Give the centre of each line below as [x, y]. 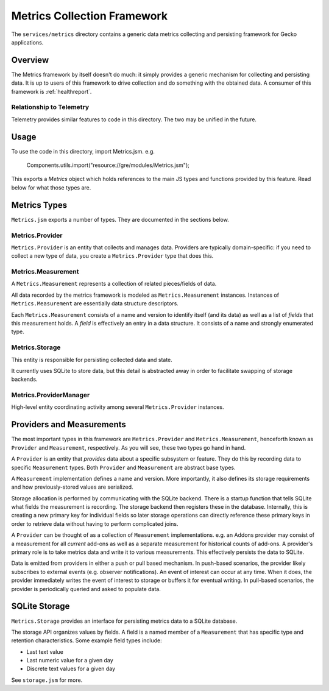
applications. [27, 42]
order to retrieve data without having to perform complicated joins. [95, 523]
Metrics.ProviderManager [51, 395]
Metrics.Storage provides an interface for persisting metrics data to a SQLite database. [124, 621]
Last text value [45, 651]
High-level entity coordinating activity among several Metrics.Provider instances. [118, 407]
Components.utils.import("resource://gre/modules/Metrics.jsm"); [108, 165]
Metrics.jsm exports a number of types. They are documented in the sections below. [120, 219]
